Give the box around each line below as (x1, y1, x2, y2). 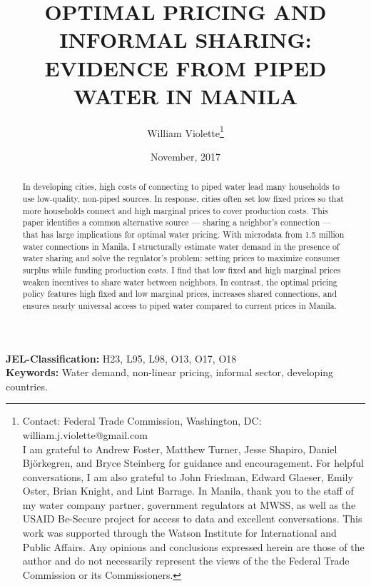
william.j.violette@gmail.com (22, 427, 148, 442)
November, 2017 (150, 148, 221, 163)
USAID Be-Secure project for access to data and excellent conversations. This (22, 511, 362, 526)
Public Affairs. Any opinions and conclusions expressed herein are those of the (22, 539, 365, 554)
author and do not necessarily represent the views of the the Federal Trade (22, 553, 350, 568)
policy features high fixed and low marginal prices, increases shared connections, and (22, 288, 337, 300)
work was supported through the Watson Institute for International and (22, 525, 337, 540)
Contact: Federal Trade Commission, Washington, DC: (22, 413, 262, 428)
